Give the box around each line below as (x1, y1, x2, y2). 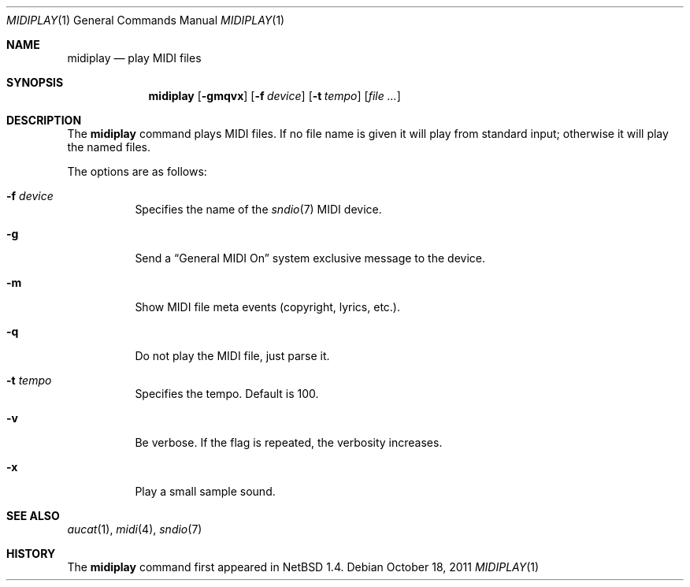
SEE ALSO (6, 509, 60, 522)
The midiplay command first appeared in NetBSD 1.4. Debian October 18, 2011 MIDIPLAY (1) (67, 560, 540, 574)
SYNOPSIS (6, 76, 64, 89)
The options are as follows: (67, 165, 207, 178)
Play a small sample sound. (135, 485, 276, 498)
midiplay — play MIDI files (67, 51, 202, 65)
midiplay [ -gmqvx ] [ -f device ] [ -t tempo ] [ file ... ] (148, 89, 401, 102)
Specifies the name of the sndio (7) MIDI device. (135, 202, 382, 216)
